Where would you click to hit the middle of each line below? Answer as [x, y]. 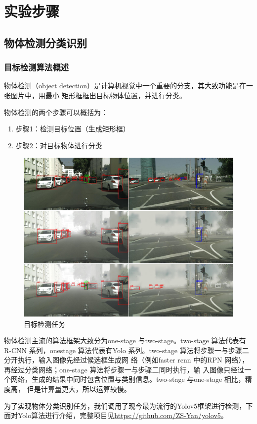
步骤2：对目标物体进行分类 [59, 145]
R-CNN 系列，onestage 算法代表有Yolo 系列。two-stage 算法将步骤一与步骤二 [127, 350]
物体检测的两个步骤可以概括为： [56, 112]
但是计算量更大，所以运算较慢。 [79, 389]
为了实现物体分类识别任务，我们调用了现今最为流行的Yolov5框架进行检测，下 [128, 405]
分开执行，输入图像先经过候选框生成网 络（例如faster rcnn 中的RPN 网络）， [127, 360]
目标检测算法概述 [36, 67]
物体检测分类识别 [45, 42]
